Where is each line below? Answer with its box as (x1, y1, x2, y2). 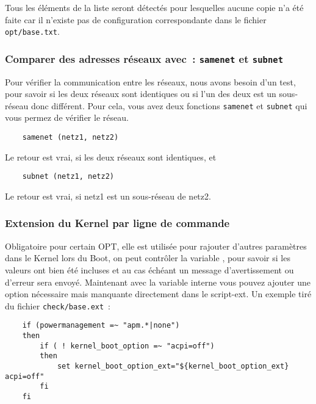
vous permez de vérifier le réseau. (5, 111, 129, 124)
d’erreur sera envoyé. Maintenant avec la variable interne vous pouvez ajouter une (5, 275, 311, 288)
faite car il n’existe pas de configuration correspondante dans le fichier (5, 13, 267, 26)
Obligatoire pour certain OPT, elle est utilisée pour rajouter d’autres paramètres (5, 239, 307, 252)
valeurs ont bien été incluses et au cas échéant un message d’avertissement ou (5, 263, 294, 276)
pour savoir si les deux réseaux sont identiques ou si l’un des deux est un (5, 87, 276, 100)
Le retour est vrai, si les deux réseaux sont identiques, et (5, 150, 217, 163)
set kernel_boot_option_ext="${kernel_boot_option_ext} (57, 362, 289, 371)
